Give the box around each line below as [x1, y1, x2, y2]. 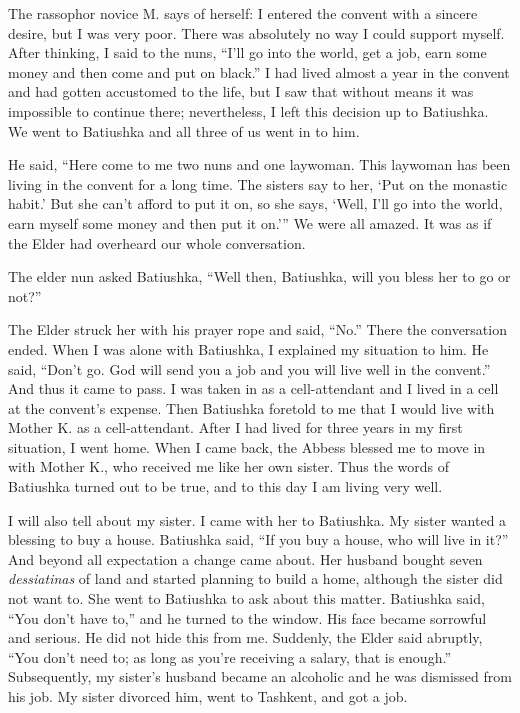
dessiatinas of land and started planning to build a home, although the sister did [8, 568, 503, 589]
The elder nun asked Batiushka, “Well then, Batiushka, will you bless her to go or [8, 266, 511, 287]
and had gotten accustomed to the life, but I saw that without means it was [8, 81, 474, 102]
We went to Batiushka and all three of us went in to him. [8, 120, 360, 141]
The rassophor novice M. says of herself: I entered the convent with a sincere [8, 3, 478, 23]
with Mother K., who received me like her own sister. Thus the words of [8, 456, 450, 477]
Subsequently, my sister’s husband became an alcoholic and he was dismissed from [8, 666, 512, 687]
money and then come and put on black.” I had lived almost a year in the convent [8, 61, 510, 82]
